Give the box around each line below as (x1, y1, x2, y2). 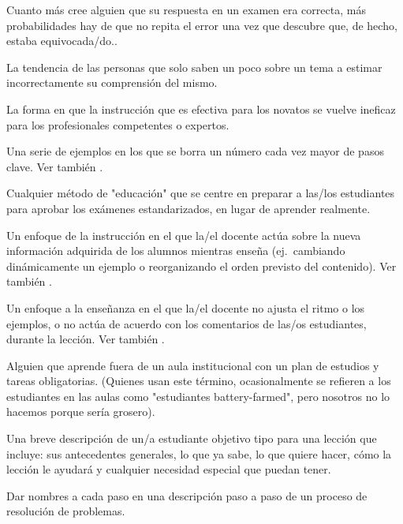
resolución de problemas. (6, 503, 125, 519)
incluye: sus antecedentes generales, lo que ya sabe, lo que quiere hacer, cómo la (6, 445, 392, 462)
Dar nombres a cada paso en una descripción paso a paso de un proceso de (6, 487, 368, 503)
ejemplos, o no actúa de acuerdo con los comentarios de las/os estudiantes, (6, 315, 367, 331)
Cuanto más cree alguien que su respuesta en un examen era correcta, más (6, 2, 366, 17)
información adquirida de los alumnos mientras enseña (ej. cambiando (6, 242, 345, 259)
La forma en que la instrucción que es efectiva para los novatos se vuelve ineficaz (6, 100, 396, 117)
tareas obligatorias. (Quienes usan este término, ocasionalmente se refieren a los (6, 372, 391, 389)
